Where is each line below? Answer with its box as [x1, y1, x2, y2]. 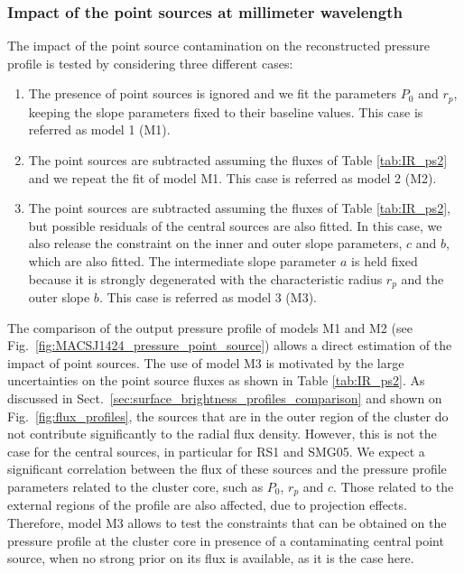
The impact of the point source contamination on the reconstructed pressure [7, 36, 430, 55]
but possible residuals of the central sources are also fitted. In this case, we [28, 216, 442, 235]
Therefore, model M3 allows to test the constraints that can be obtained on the [7, 513, 447, 532]
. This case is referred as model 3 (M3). [98, 288, 317, 307]
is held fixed [351, 252, 418, 271]
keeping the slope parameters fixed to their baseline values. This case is [28, 102, 423, 121]
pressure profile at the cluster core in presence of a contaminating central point [7, 531, 444, 550]
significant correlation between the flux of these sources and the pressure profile [7, 459, 447, 478]
